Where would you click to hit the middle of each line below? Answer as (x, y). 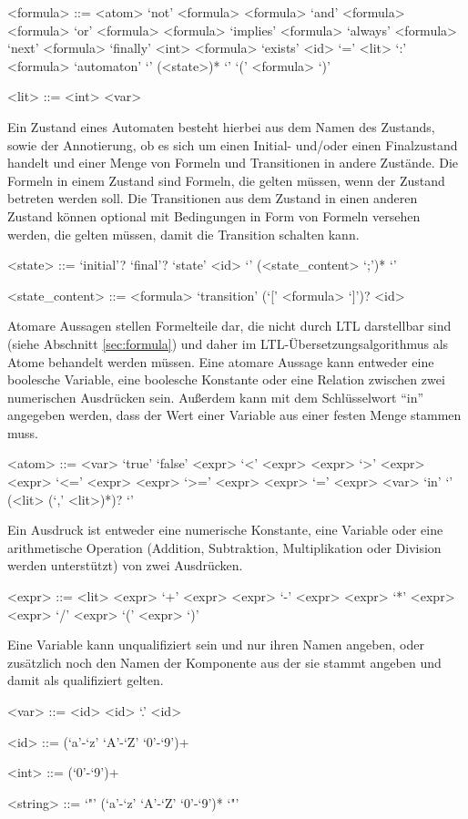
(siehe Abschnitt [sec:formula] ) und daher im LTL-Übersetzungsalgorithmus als (228, 343)
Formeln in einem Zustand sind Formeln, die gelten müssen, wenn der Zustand (226, 180)
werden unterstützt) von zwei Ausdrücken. (125, 565)
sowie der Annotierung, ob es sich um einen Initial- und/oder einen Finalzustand (233, 144)
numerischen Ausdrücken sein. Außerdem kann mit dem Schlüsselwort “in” (216, 397)
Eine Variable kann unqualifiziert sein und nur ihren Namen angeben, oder (216, 645)
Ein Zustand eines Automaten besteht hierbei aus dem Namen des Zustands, (221, 126)
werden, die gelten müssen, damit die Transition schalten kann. (183, 234)
